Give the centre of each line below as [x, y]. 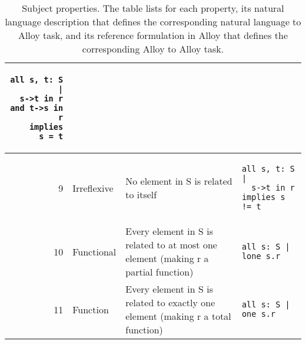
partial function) [159, 272]
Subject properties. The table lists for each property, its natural [153, 8]
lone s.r [261, 256]
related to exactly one [170, 302]
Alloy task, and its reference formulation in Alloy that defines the [153, 35]
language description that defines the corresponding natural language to [153, 22]
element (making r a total [178, 316]
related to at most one [171, 245]
